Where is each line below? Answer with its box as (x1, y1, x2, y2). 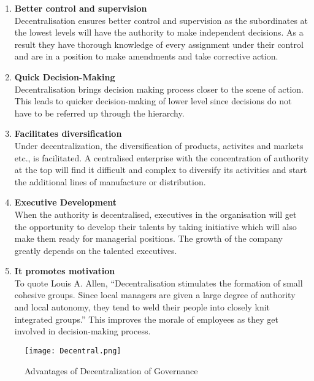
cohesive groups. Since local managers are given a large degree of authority (14, 288, 296, 301)
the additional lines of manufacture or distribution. (14, 175, 206, 188)
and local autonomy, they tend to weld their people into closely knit (14, 301, 270, 314)
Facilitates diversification (14, 127, 122, 140)
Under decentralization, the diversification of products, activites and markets (14, 139, 304, 152)
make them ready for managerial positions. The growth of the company (14, 232, 283, 245)
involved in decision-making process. (14, 325, 151, 337)
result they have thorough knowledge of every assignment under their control (14, 37, 304, 50)
